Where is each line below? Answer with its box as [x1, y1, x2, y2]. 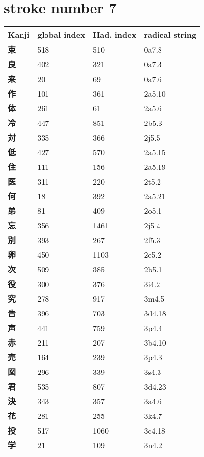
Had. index [92, 29, 136, 41]
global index [37, 29, 85, 41]
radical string [144, 29, 197, 41]
